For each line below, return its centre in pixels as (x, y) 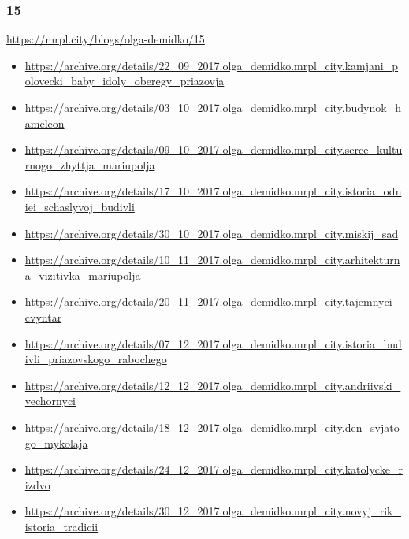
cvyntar (43, 316)
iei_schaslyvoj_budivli (80, 206)
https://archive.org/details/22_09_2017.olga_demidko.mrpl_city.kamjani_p (212, 65)
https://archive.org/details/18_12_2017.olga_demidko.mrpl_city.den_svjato (212, 427)
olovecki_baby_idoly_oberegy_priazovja (125, 81)
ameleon (45, 123)
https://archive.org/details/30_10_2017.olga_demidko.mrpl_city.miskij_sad (212, 233)
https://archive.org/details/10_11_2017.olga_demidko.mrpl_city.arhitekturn (212, 260)
